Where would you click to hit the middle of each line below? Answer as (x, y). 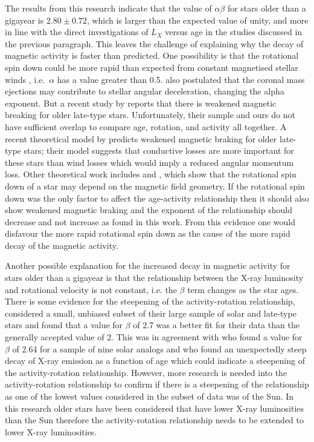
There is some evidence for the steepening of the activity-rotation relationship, (150, 301)
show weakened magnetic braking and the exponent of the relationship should (149, 210)
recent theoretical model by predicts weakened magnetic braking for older (141, 138)
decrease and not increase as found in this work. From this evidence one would (150, 221)
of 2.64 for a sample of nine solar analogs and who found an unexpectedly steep (159, 348)
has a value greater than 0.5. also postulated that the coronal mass (181, 79)
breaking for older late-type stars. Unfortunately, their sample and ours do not (150, 115)
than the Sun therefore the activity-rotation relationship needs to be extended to (155, 420)
